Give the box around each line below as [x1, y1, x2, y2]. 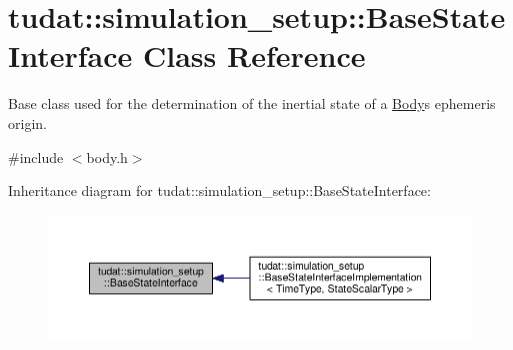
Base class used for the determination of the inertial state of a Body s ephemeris [8, 93, 496, 114]
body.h [86, 146, 128, 167]
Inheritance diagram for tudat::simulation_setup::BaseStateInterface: [8, 180, 431, 201]
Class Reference [143, 35, 366, 76]
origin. [8, 112, 47, 133]
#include [8, 146, 64, 167]
